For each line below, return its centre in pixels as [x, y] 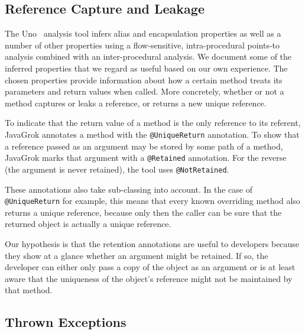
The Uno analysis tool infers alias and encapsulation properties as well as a [143, 33]
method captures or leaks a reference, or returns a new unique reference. [136, 103]
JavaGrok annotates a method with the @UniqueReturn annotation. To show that [152, 134]
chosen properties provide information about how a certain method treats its [144, 80]
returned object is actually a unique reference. [88, 224]
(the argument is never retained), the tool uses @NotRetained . [117, 169]
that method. [29, 290]
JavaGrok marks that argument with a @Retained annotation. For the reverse [146, 158]
